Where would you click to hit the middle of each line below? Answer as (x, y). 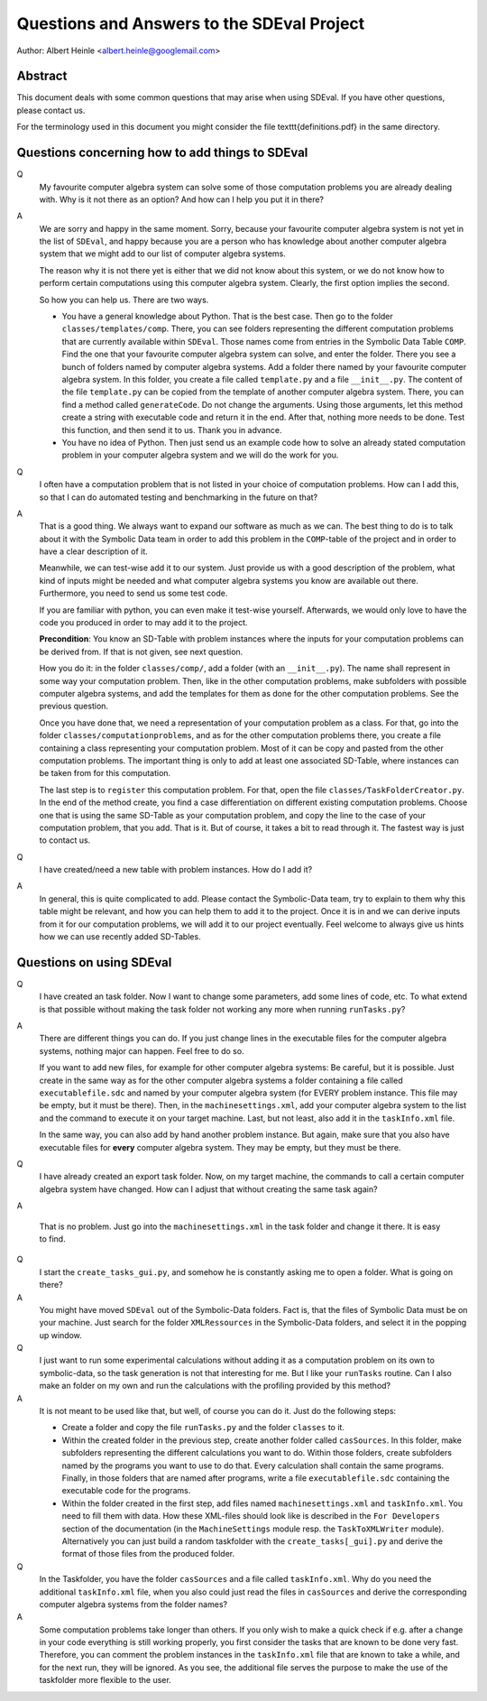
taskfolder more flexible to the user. (105, 1680)
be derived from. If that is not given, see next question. (141, 652)
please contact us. (51, 110)
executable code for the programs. (126, 1491)
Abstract (42, 76)
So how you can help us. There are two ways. (124, 300)
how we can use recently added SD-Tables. (120, 937)
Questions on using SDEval (94, 962)
